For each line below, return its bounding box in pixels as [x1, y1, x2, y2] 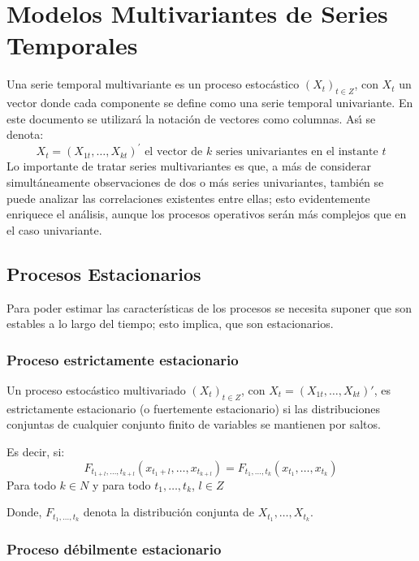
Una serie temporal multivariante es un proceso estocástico [6, 76, 300, 93]
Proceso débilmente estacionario [6, 538, 222, 559]
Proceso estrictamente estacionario [6, 349, 239, 369]
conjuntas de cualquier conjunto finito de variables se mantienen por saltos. [6, 416, 381, 433]
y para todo [92, 476, 151, 493]
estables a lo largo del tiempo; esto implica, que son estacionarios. [6, 315, 334, 332]
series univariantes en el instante [215, 146, 378, 158]
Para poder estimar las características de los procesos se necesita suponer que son [6, 299, 413, 316]
